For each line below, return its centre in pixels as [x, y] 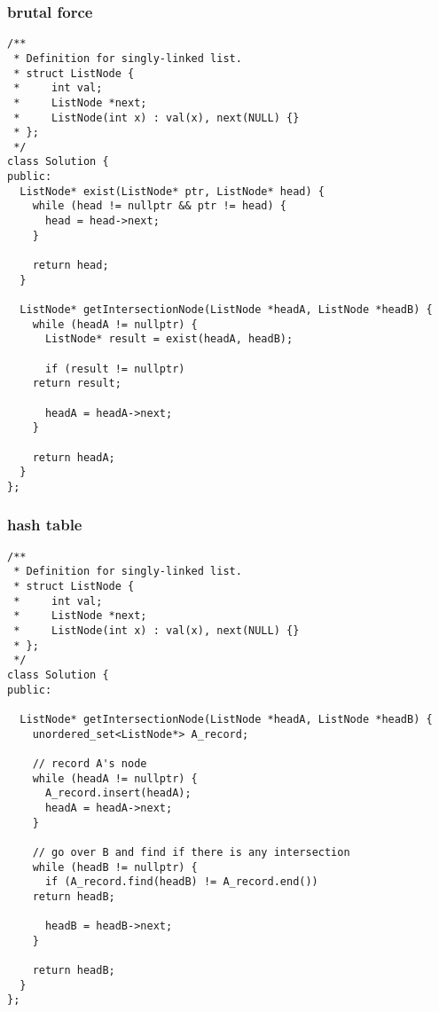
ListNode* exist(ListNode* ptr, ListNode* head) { [172, 191]
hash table [45, 525]
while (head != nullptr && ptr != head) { [159, 206]
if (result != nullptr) [115, 369]
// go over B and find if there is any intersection [191, 852]
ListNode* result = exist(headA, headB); [169, 339]
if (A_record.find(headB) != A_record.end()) [181, 882]
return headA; [74, 457]
